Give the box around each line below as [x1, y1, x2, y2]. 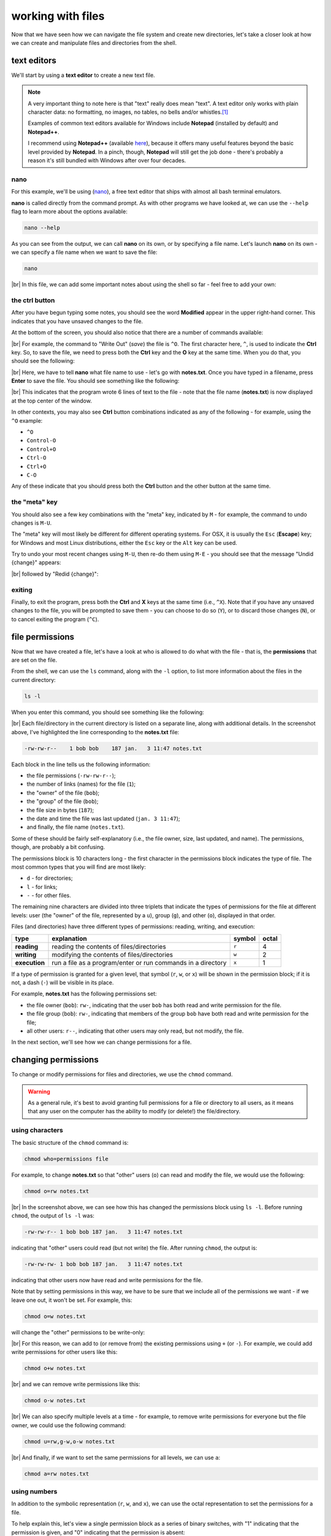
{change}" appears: [11, 559, 61, 566]
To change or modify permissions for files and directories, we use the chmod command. [11, 1071, 233, 1078]
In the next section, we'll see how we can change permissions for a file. [11, 1038, 192, 1046]
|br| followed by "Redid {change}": [11, 570, 99, 578]
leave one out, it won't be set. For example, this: [11, 1296, 132, 1304]
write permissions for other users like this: [11, 1349, 118, 1356]
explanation [51, 934, 87, 942]
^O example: [11, 417, 43, 424]
